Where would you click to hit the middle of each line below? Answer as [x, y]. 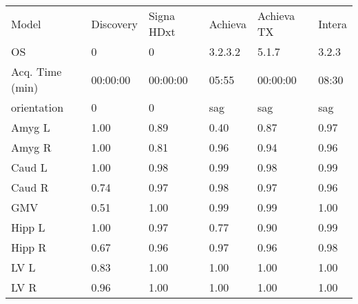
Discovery [114, 23]
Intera [333, 23]
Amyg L [31, 127]
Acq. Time [36, 71]
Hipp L [28, 227]
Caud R [30, 187]
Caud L [29, 167]
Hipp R [29, 247]
